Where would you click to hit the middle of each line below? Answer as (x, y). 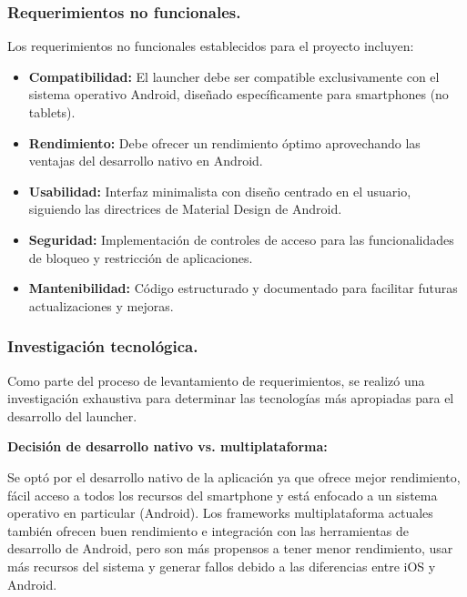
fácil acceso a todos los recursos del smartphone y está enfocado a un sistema (223, 495)
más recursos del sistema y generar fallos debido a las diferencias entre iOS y (222, 566)
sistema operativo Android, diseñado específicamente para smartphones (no (239, 94)
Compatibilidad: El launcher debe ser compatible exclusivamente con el (234, 76)
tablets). (52, 112)
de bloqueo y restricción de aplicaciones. (141, 257)
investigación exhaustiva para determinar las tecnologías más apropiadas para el (231, 398)
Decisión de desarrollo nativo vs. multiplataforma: (168, 446)
